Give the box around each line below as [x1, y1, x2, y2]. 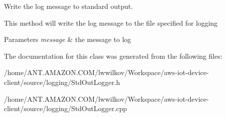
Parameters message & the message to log [4, 34, 131, 44]
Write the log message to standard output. [4, 1, 133, 11]
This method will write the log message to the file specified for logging [4, 17, 218, 28]
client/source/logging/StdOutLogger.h [4, 77, 120, 87]
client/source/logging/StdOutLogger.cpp [4, 103, 127, 114]
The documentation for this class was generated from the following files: [4, 50, 223, 61]
